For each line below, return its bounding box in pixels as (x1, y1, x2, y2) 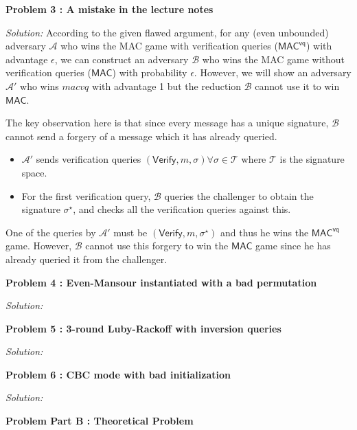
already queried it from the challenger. (5, 251, 168, 266)
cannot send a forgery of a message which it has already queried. (5, 128, 277, 143)
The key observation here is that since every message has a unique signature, (5, 115, 329, 130)
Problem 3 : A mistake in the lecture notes (5, 2, 214, 16)
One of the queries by (5, 225, 96, 239)
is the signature (279, 152, 345, 166)
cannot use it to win (255, 78, 340, 93)
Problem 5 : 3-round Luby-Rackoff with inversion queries (5, 321, 281, 335)
